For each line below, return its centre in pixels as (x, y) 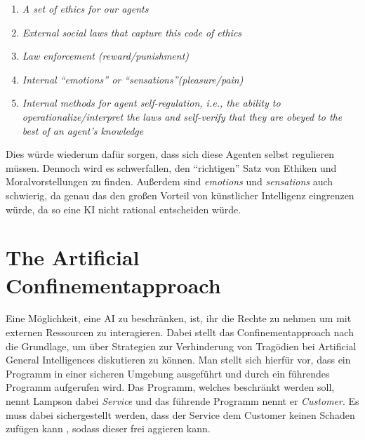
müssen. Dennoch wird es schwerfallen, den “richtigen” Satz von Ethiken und (171, 167)
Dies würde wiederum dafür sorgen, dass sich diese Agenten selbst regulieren (170, 154)
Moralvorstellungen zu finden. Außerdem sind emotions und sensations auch (170, 181)
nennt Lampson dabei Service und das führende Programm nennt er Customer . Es (182, 401)
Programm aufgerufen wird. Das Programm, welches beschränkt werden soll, (170, 387)
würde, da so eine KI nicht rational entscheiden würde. (124, 209)
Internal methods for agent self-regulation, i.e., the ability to (151, 103)
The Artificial (73, 257)
